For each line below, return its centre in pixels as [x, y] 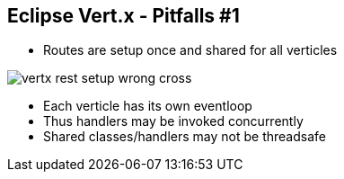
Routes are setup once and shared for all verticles [190, 50]
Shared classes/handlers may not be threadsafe [185, 137]
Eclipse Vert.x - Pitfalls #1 [123, 16]
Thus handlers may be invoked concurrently [173, 121]
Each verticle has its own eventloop [148, 106]
